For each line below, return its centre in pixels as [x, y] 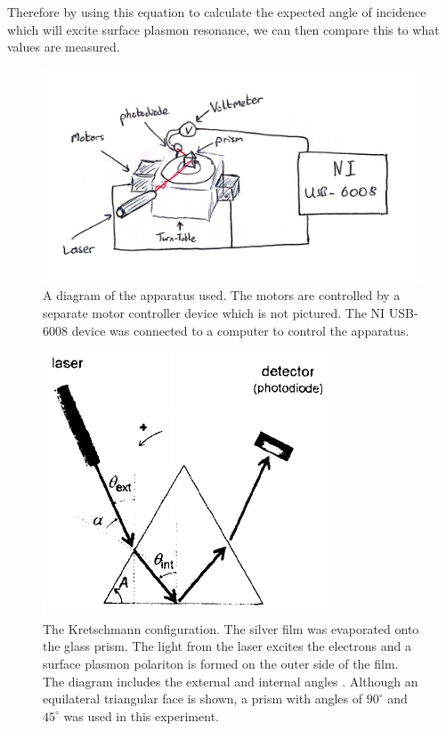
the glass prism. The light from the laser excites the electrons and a [227, 646]
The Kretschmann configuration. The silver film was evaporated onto [231, 628]
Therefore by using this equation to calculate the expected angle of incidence [217, 12]
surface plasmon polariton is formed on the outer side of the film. [221, 663]
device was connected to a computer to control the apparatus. [240, 330]
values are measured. [64, 47]
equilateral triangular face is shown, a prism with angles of [203, 699]
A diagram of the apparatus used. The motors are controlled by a [222, 295]
